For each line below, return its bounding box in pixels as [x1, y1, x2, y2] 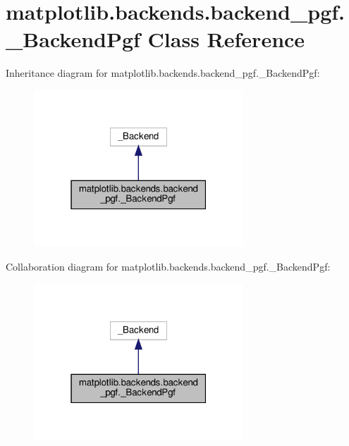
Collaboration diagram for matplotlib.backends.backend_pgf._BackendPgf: [6, 259, 331, 274]
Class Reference [147, 25, 305, 54]
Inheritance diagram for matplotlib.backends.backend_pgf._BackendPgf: [6, 66, 320, 80]
